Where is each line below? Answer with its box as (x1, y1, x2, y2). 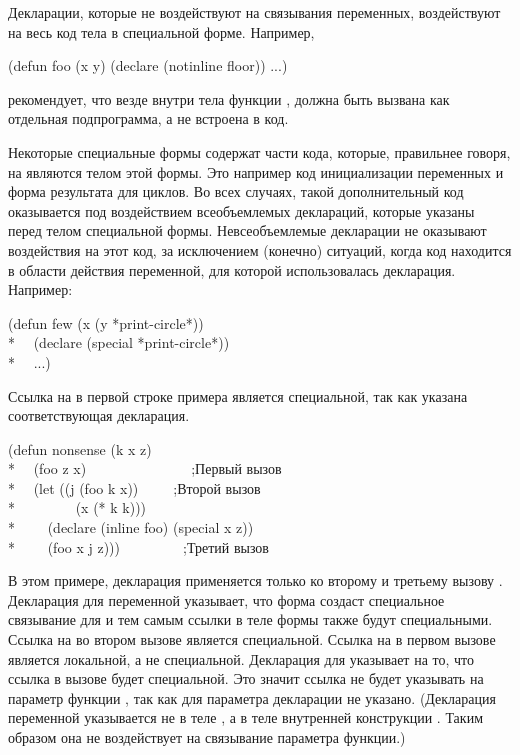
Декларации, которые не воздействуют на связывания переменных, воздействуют (8, 2, 501, 22)
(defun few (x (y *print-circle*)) (8, 312, 204, 333)
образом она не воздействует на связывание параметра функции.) (8, 727, 406, 747)
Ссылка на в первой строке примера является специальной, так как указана (8, 385, 468, 406)
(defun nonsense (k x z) (8, 438, 152, 459)
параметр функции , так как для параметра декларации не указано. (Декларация (8, 687, 496, 708)
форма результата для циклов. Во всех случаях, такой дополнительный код (8, 181, 464, 202)
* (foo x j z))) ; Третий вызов (8, 536, 269, 557)
